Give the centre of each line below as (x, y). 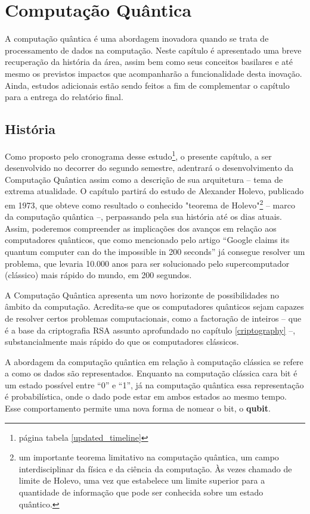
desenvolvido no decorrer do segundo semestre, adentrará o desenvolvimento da (149, 168)
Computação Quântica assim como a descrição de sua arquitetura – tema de (144, 179)
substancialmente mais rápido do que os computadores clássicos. (122, 342)
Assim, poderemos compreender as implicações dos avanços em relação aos (141, 228)
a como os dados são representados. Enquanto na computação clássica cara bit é (151, 373)
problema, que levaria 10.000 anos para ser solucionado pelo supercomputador (147, 263)
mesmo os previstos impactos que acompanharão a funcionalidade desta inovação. (154, 73)
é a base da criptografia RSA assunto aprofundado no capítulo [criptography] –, (150, 330)
